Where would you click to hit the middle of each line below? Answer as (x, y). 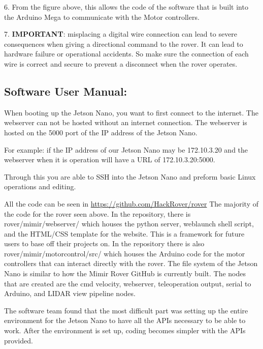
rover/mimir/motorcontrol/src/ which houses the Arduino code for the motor (125, 253)
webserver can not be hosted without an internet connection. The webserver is (126, 122)
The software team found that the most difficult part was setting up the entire (126, 310)
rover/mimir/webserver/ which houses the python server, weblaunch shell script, (129, 224)
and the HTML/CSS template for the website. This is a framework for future (124, 233)
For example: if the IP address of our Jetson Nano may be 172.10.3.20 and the (126, 149)
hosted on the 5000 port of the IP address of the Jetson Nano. (101, 132)
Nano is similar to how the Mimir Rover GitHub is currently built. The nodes (125, 273)
